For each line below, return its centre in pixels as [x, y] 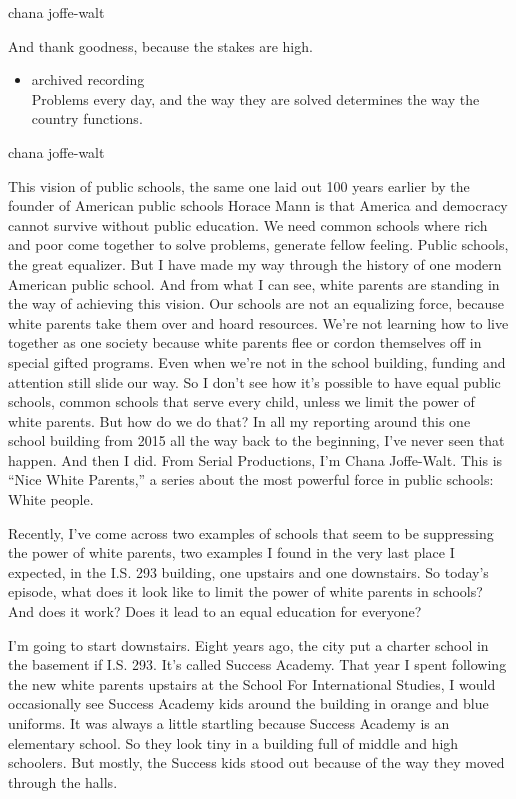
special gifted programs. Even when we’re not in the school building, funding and [257, 361]
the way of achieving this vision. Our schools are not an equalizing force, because [256, 303]
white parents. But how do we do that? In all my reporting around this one [239, 420]
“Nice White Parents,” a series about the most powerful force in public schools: [251, 479]
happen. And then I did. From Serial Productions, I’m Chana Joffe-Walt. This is [255, 459]
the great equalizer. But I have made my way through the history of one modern [255, 263]
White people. [51, 499]
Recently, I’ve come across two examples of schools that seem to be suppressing [251, 532]
